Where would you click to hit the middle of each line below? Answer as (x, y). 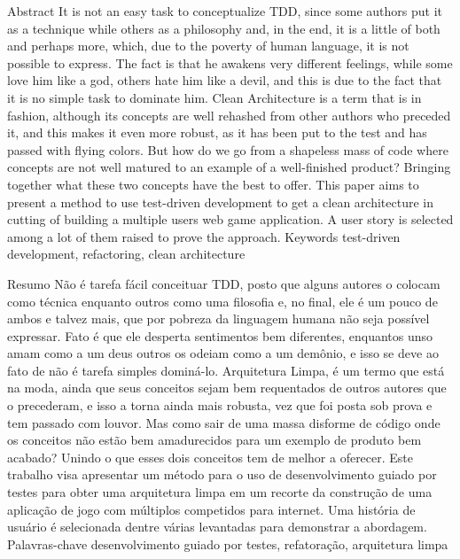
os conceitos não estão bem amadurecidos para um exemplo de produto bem (214, 440)
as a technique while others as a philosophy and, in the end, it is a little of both (224, 28)
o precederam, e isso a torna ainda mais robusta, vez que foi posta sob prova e (220, 405)
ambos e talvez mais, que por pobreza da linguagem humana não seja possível (218, 318)
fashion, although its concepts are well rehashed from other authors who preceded (229, 115)
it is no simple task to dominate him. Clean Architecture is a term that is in (214, 97)
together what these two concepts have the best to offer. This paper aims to (213, 184)
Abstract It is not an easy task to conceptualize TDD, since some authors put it (225, 11)
